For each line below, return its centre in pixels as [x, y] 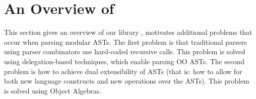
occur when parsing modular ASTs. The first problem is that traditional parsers [126, 42]
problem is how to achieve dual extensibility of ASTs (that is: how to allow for [123, 71]
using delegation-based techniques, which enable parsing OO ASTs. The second [124, 61]
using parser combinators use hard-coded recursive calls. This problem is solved [125, 51]
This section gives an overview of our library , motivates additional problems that [128, 32]
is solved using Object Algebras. [53, 90]
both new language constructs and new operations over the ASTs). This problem [127, 81]
